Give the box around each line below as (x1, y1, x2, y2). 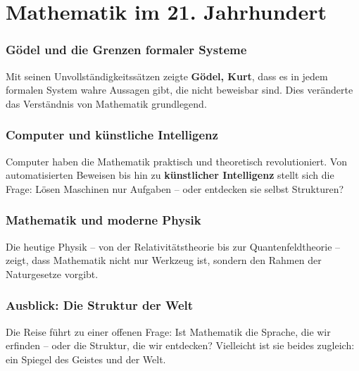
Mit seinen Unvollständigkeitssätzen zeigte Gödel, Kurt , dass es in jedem (6, 68, 328, 83)
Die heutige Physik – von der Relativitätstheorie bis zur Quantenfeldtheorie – (6, 239, 341, 253)
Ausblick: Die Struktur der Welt (6, 296, 194, 314)
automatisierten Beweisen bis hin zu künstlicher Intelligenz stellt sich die (6, 168, 334, 182)
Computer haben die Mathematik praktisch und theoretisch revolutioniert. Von (6, 153, 347, 168)
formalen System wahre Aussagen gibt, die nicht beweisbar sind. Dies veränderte (6, 82, 353, 97)
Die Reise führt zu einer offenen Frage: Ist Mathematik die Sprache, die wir (6, 324, 331, 339)
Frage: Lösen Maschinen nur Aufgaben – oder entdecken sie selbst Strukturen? (6, 181, 344, 196)
